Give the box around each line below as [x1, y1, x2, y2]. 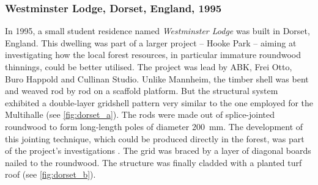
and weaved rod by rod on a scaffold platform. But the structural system [5, 84, 278, 97]
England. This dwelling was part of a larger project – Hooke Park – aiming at [5, 36, 297, 49]
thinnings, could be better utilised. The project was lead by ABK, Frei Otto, [5, 60, 292, 73]
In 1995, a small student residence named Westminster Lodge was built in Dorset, [5, 24, 310, 37]
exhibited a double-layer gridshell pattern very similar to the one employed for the [5, 96, 314, 109]
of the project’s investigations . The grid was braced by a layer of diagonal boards [5, 144, 311, 157]
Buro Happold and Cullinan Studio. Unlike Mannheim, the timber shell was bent [5, 72, 309, 85]
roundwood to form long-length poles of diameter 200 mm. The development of [5, 120, 303, 132]
